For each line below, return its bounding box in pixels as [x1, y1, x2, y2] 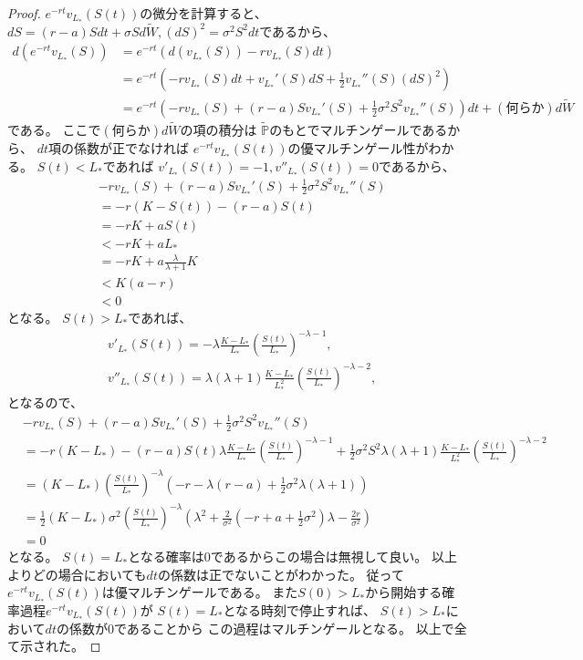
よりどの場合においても [7, 564, 147, 583]
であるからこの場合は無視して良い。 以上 [210, 547, 457, 566]
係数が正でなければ [74, 138, 190, 157]
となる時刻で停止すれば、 [223, 601, 377, 620]
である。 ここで [7, 119, 101, 139]
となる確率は [128, 547, 204, 566]
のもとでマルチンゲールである [269, 119, 448, 139]
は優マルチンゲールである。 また [101, 583, 298, 602]
